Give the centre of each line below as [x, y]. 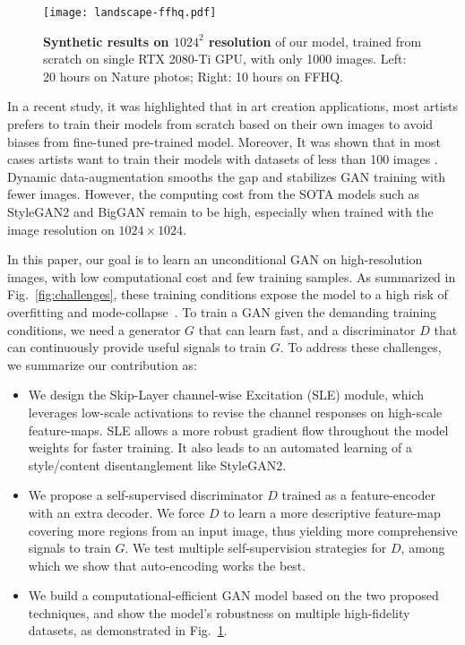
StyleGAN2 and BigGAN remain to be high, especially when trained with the [220, 211]
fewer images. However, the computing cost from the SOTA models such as [214, 194]
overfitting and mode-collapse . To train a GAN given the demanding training [222, 311]
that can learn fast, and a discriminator [307, 329]
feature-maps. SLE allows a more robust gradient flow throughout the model [238, 430]
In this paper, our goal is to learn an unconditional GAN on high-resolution [215, 259]
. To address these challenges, [361, 347]
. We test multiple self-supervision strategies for [256, 548]
